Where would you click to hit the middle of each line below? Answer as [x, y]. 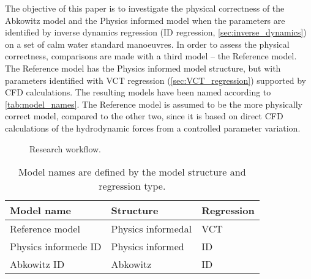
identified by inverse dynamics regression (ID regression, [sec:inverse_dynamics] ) [156, 32]
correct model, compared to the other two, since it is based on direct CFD [144, 116]
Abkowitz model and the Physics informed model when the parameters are [145, 20]
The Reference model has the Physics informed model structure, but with [143, 68]
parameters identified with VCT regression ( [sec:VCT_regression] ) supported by [155, 80]
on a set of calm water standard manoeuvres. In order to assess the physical [147, 44]
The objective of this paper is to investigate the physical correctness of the [145, 8]
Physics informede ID [56, 247]
